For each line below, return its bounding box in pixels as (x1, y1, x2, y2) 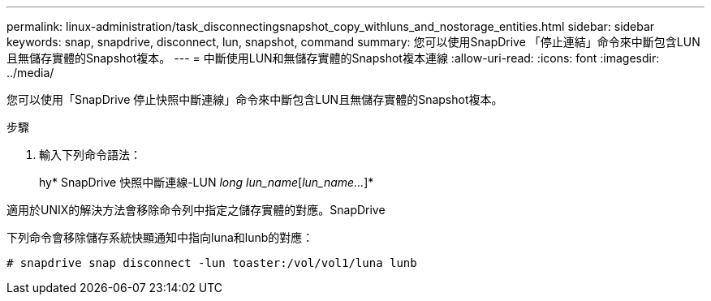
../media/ (6, 66, 54, 80)
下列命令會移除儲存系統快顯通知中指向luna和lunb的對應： (6, 230, 314, 244)
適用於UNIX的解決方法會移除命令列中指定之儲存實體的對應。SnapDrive (6, 203, 386, 217)
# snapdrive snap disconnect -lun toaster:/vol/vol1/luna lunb (6, 256, 417, 269)
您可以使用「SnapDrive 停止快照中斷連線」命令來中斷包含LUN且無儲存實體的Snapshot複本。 (6, 92, 503, 106)
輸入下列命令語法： (39, 148, 141, 161)
